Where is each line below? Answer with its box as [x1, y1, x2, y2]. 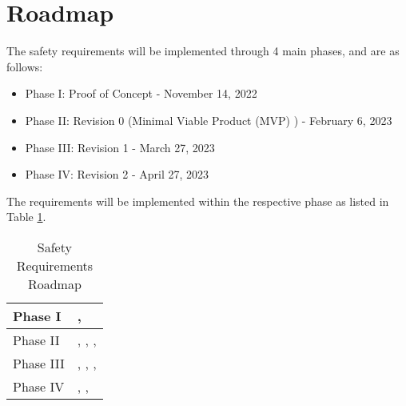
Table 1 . [6, 208, 46, 225]
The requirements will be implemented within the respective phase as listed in [6, 192, 389, 209]
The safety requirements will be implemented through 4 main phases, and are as [6, 42, 400, 59]
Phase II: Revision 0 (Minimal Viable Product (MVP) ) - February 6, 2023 [25, 111, 392, 128]
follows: [6, 58, 43, 74]
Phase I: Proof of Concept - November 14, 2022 [25, 85, 257, 102]
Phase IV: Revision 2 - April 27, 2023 [25, 166, 209, 183]
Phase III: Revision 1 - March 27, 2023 [25, 139, 215, 155]
